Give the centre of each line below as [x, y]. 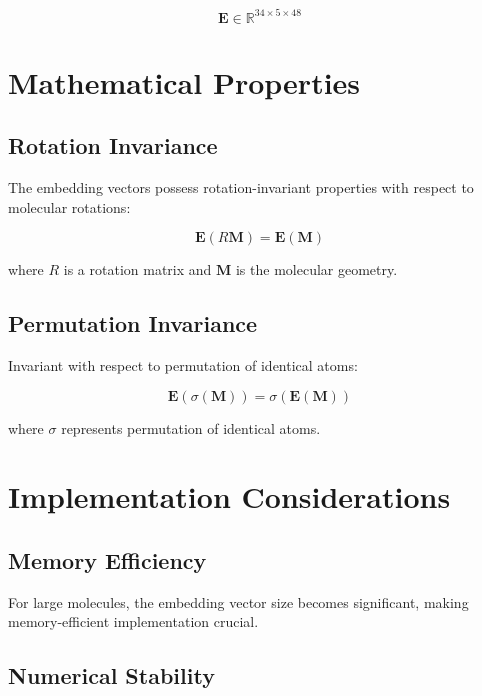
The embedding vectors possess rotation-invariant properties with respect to [241, 187]
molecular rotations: [69, 206]
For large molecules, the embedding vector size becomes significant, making [238, 601]
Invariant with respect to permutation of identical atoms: [183, 365]
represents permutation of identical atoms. [191, 427]
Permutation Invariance [133, 323]
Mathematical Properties [184, 81]
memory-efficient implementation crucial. [133, 621]
